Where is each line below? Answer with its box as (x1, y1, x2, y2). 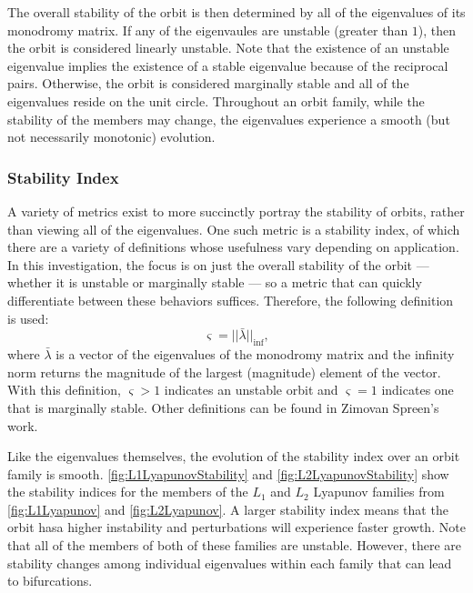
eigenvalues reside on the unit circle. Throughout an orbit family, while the (7, 91, 425, 110)
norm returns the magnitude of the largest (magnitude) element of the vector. (7, 362, 441, 381)
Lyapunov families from (313, 482, 445, 501)
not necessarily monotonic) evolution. (7, 127, 216, 146)
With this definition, (7, 380, 121, 399)
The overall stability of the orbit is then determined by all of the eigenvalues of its (7, 3, 466, 21)
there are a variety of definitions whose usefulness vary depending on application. (7, 237, 459, 256)
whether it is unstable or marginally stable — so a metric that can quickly (7, 273, 422, 292)
